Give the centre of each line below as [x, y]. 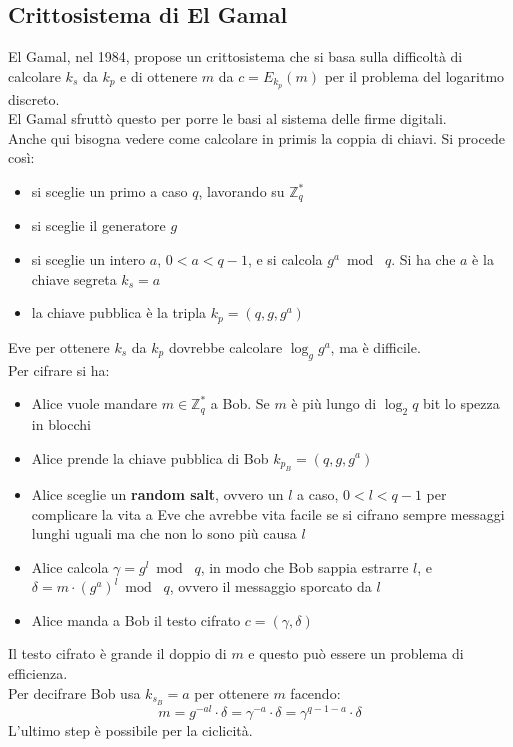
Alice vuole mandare [94, 403]
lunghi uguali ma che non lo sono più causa [164, 533]
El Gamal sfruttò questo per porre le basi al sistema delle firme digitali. [227, 118]
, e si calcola [285, 259]
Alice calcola [70, 566]
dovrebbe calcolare [225, 346]
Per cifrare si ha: [59, 369]
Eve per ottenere [59, 346]
